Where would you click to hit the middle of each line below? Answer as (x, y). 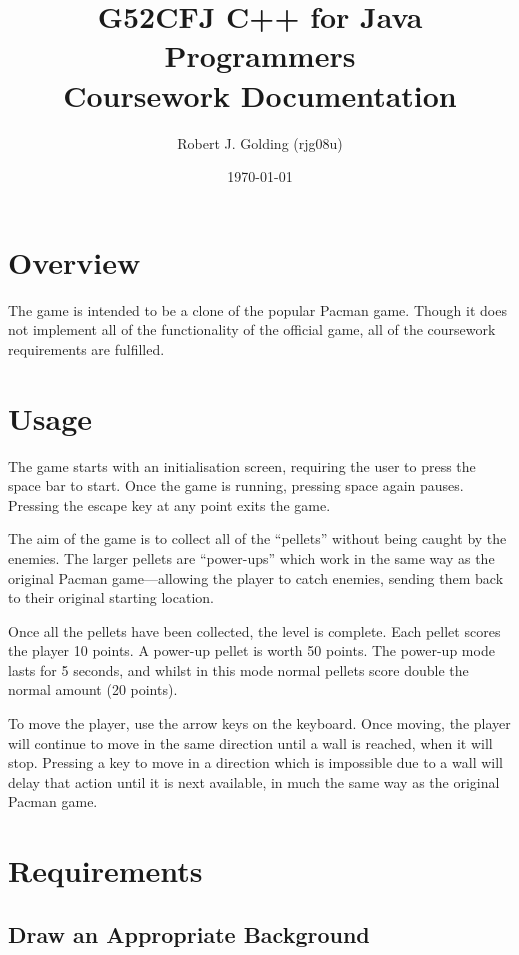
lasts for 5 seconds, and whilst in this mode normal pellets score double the (238, 669)
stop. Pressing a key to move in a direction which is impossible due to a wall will (255, 762)
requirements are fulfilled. (86, 348)
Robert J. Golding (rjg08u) (260, 142)
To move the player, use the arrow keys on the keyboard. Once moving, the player (259, 723)
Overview (74, 261)
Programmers (260, 55)
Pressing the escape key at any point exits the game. (169, 504)
